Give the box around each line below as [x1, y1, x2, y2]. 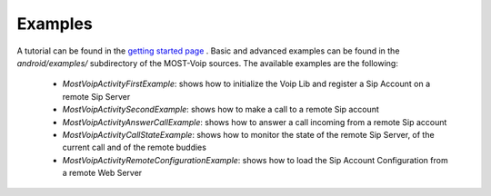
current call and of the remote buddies [62, 142, 206, 153]
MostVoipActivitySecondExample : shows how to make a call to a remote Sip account [62, 104, 379, 115]
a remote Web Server [62, 168, 143, 179]
